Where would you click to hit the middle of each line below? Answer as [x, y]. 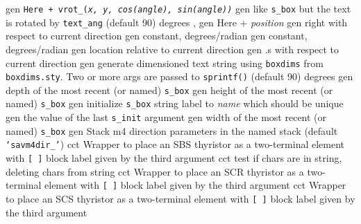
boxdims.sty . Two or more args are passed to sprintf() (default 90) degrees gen [179, 76]
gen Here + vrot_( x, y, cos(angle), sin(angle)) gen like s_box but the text [178, 8]
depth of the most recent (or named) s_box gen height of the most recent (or [169, 90]
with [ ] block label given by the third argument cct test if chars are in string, [174, 158]
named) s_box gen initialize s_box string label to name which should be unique [175, 103]
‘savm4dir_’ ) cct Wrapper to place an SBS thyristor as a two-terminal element [175, 144]
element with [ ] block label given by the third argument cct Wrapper [195, 185]
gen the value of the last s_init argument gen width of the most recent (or [166, 117]
